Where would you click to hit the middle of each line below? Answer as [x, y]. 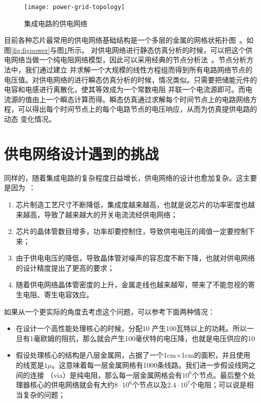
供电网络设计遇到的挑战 [82, 153]
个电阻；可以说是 [219, 385]
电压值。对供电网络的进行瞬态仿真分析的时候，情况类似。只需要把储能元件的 [130, 79]
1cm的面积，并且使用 [216, 355]
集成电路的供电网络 [56, 23]
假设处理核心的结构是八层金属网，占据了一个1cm [96, 355]
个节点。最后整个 [220, 375]
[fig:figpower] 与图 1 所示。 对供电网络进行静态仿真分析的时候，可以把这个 [128, 50]
